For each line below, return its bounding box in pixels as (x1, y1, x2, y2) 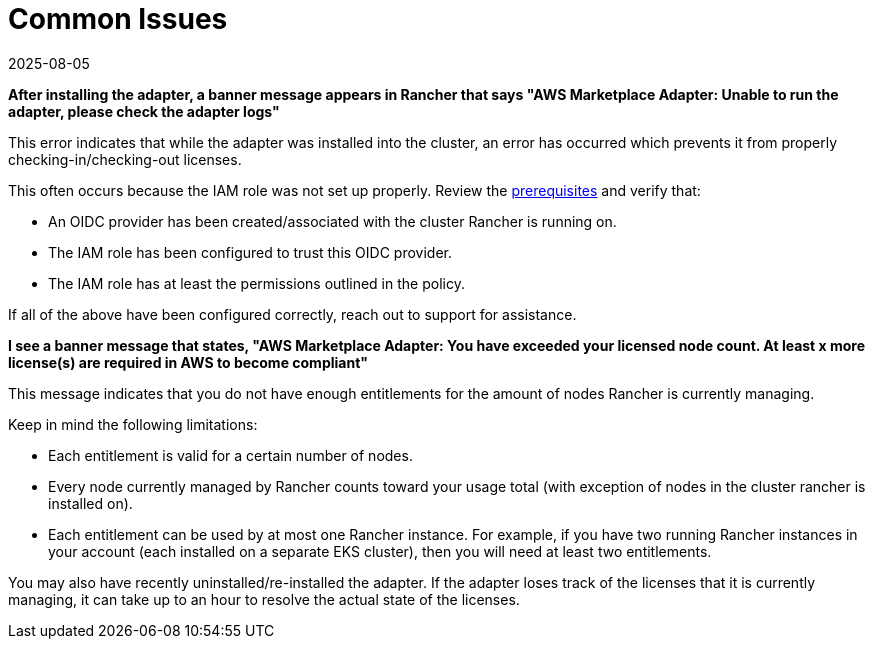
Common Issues (8, 2, 228, 36)
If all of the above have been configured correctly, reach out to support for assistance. (8, 305, 577, 323)
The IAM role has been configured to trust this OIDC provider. (48, 243, 452, 261)
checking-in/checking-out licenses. (8, 150, 242, 168)
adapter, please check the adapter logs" (8, 102, 280, 120)
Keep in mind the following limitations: (8, 415, 258, 433)
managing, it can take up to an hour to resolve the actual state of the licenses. (8, 590, 520, 608)
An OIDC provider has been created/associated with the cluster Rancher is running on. (48, 212, 617, 230)
